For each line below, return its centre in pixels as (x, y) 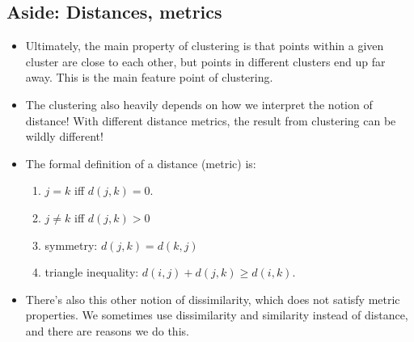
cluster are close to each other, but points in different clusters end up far (205, 61)
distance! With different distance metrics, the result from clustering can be (211, 120)
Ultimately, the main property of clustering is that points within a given (205, 46)
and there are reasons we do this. (107, 330)
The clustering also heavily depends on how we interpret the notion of (199, 104)
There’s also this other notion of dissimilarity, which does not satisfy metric (213, 299)
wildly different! (64, 136)
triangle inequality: (92, 272)
